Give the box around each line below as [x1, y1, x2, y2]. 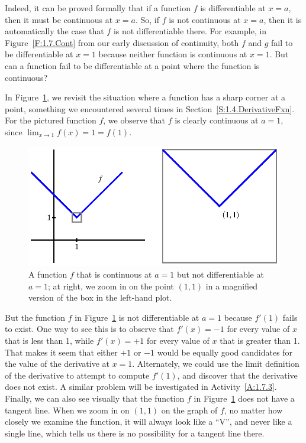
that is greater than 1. [220, 334, 300, 347]
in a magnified [205, 279, 257, 292]
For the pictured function [5, 114, 96, 126]
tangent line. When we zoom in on [5, 403, 130, 416]
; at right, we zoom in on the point [48, 279, 174, 292]
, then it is [263, 13, 302, 25]
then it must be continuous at [5, 13, 113, 25]
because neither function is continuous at [98, 48, 247, 60]
